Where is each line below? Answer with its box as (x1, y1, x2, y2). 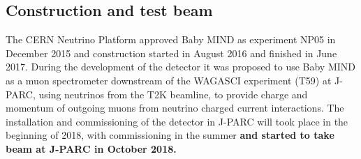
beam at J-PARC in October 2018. (6, 141, 177, 156)
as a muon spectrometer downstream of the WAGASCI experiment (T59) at (6, 73, 332, 87)
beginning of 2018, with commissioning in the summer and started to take (6, 128, 334, 142)
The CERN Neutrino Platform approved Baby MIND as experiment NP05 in (6, 32, 336, 47)
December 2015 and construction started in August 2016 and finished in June (6, 45, 337, 60)
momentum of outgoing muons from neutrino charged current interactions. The (6, 100, 344, 115)
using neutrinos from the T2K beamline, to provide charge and (38, 86, 308, 101)
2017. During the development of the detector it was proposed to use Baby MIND (6, 59, 356, 74)
